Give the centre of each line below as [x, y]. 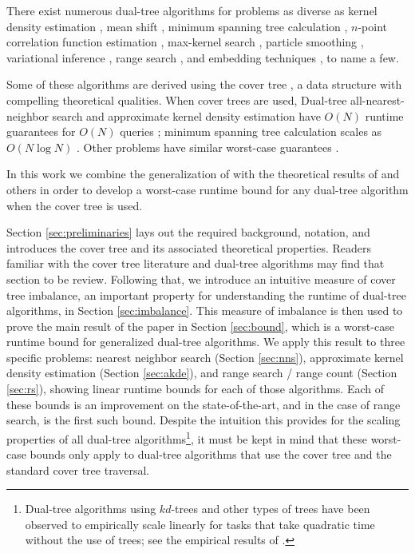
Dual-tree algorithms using [91, 509]
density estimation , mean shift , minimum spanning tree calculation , [177, 26]
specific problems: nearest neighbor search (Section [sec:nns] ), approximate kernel [205, 357]
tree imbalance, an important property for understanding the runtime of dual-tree [206, 294]
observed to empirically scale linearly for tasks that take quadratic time [200, 524]
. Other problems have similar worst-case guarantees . [207, 147]
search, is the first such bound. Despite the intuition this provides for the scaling [204, 420]
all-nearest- [377, 99]
